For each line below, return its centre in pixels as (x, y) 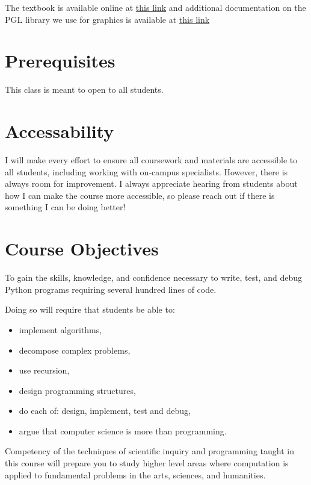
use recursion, (44, 370)
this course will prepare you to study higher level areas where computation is (147, 463)
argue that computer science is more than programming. (123, 430)
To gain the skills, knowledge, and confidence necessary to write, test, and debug (153, 277)
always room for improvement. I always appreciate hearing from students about (151, 183)
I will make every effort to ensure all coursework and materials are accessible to (151, 160)
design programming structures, (77, 390)
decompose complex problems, (75, 350)
